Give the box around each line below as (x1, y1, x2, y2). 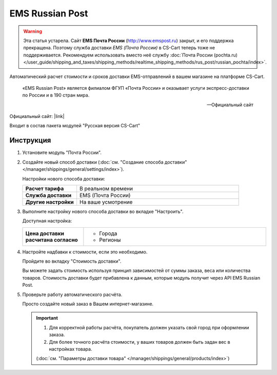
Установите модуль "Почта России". (22, 149, 102, 156)
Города (99, 230, 117, 237)
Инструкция (9, 136, 51, 145)
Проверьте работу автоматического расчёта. (22, 291, 123, 298)
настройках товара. (49, 346, 92, 352)
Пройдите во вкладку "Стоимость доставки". (22, 258, 122, 264)
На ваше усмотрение (80, 198, 133, 205)
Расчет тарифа (25, 185, 64, 192)
